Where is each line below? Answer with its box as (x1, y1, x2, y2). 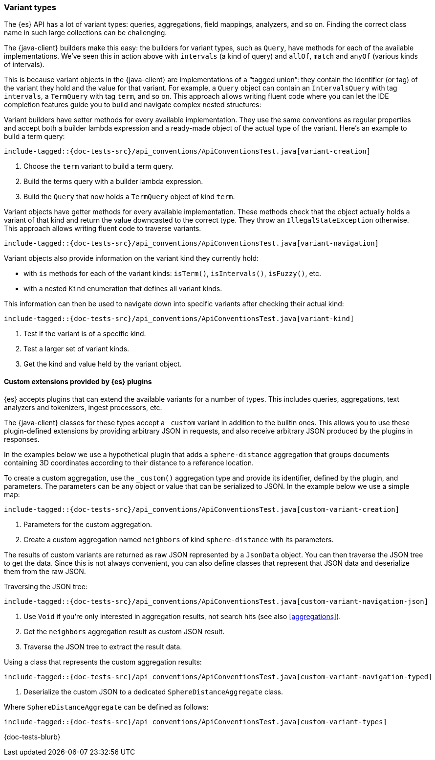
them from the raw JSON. (4, 567, 86, 576)
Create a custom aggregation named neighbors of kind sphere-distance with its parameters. (23, 535, 334, 544)
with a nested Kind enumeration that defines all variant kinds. (23, 284, 222, 293)
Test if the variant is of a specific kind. (23, 329, 146, 338)
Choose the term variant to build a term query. (23, 162, 174, 171)
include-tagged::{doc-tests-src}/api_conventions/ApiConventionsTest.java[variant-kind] (4, 315, 354, 323)
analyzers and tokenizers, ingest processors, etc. (4, 403, 162, 412)
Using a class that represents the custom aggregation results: (4, 657, 202, 666)
